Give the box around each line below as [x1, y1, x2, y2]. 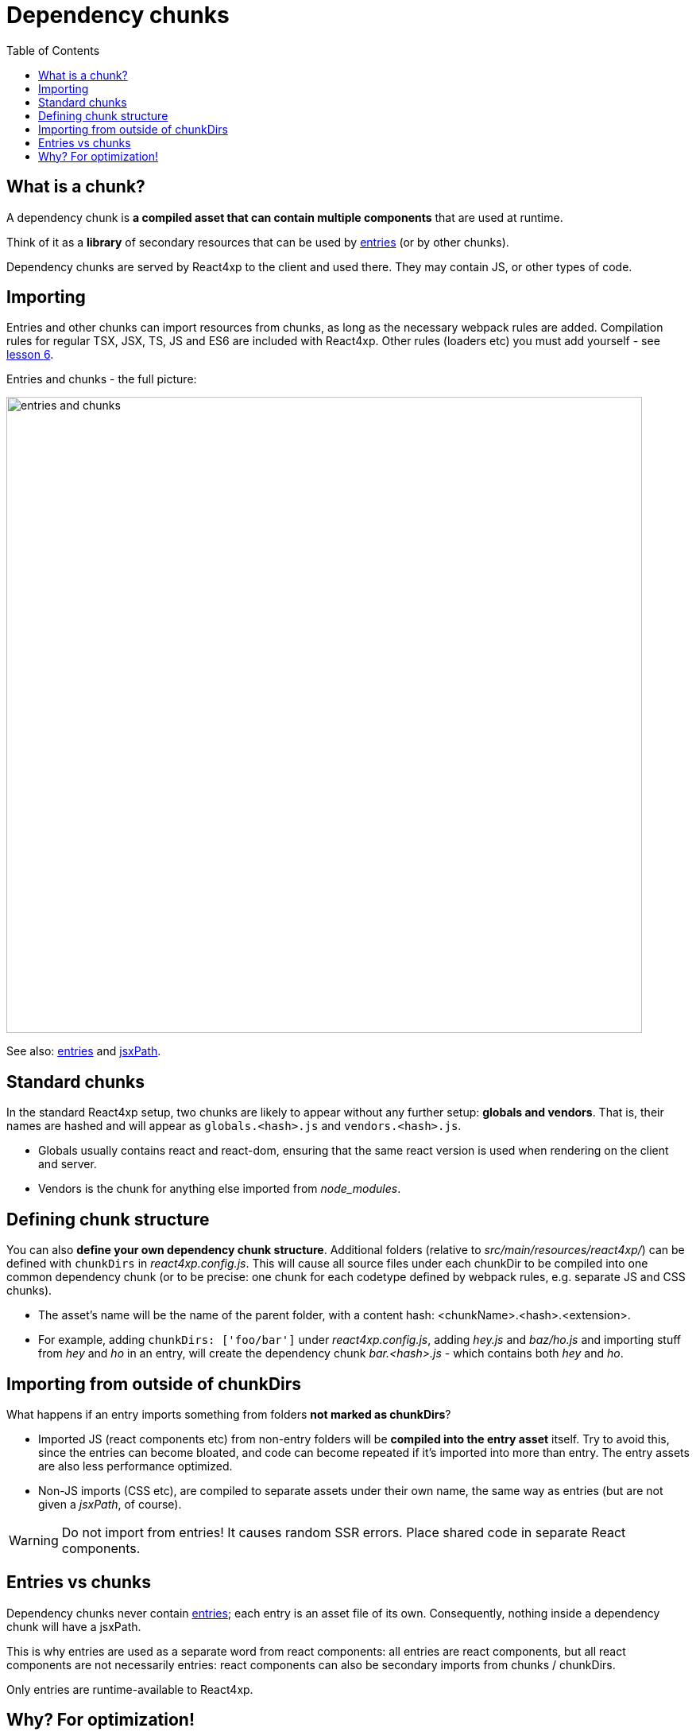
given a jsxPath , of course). [38, 1497, 182, 1511]
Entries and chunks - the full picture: [6, 372, 197, 386]
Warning [9, 1532, 59, 1548]
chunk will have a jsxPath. [6, 1619, 141, 1633]
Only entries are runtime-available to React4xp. [6, 1682, 253, 1696]
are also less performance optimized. [38, 1458, 233, 1473]
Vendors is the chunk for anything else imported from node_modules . [38, 1182, 401, 1196]
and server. [38, 1157, 97, 1171]
